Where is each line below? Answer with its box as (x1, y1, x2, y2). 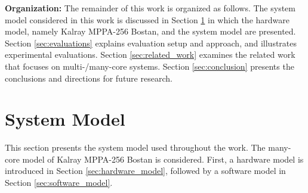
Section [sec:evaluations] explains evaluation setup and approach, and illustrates (5, 36, 297, 49)
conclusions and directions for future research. (5, 71, 173, 84)
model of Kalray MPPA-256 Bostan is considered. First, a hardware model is (22, 152, 304, 165)
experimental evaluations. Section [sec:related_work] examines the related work (5, 48, 295, 61)
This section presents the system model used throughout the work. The (5, 141, 266, 154)
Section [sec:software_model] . (5, 176, 113, 189)
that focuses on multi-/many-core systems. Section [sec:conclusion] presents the (5, 60, 294, 72)
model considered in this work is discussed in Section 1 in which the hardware (5, 13, 289, 26)
